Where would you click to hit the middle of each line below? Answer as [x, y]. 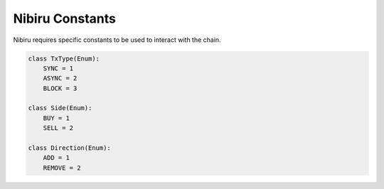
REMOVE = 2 [62, 168]
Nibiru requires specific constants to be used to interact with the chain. [117, 40]
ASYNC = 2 [60, 79]
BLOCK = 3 [60, 88]
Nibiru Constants [65, 18]
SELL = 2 [58, 128]
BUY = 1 [57, 118]
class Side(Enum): [60, 108]
